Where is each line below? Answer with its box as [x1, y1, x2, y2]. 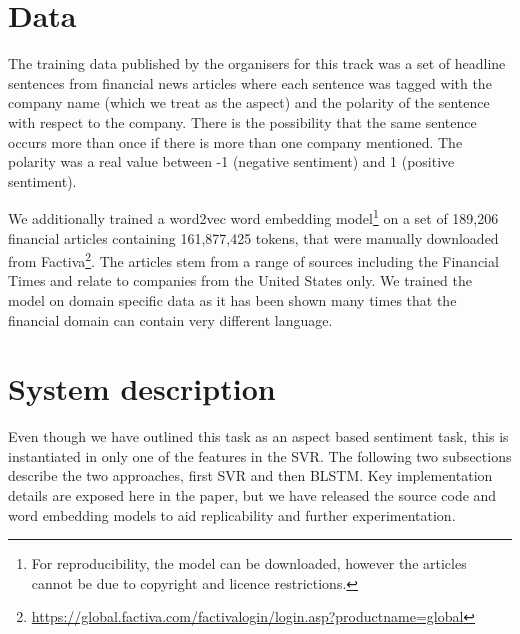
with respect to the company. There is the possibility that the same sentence [8, 111, 477, 132]
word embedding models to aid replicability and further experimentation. [8, 504, 456, 525]
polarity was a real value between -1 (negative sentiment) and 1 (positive [8, 151, 455, 172]
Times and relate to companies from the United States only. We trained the [8, 270, 472, 291]
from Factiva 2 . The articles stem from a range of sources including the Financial [8, 248, 499, 271]
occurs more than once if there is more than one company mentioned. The [8, 131, 463, 152]
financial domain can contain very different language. [8, 309, 333, 330]
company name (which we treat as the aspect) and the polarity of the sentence [8, 92, 490, 113]
